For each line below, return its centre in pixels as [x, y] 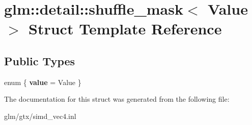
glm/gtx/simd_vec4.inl [40, 116]
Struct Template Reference [125, 29]
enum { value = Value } [43, 82]
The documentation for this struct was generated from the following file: [117, 99]
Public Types [40, 60]
